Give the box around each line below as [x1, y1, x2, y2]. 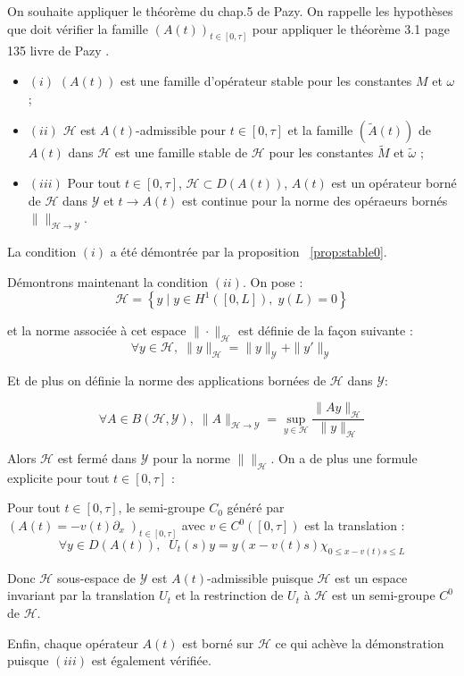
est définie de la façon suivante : [238, 321, 413, 340]
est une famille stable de [114, 143, 248, 162]
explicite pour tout [7, 468, 110, 486]
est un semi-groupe [331, 586, 435, 604]
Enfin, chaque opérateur [7, 633, 138, 652]
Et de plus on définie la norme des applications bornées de [7, 370, 327, 389]
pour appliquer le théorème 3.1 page [252, 19, 450, 38]
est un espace [335, 568, 408, 587]
